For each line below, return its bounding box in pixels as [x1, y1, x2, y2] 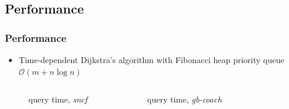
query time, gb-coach [147, 93, 222, 105]
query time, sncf [28, 93, 88, 105]
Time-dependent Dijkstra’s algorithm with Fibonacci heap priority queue [18, 54, 284, 65]
